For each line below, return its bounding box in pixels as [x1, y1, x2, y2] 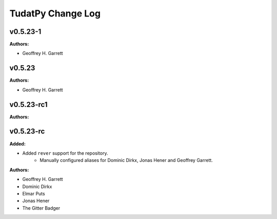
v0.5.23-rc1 [9, 100, 48, 109]
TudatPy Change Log [9, 8, 101, 19]
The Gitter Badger [22, 205, 61, 211]
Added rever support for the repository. [22, 150, 108, 156]
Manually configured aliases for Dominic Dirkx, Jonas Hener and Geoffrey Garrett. [39, 157, 213, 163]
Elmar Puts [22, 190, 46, 196]
